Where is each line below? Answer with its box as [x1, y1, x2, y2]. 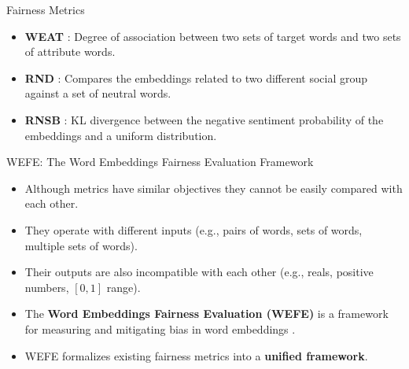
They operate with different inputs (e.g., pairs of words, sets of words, [24, 221, 363, 238]
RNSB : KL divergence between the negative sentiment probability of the [24, 111, 384, 127]
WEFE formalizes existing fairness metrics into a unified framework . [24, 347, 368, 363]
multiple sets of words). [24, 237, 138, 253]
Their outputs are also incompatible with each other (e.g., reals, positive [24, 264, 374, 280]
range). [106, 279, 141, 295]
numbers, [24, 279, 69, 295]
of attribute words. [24, 43, 116, 60]
